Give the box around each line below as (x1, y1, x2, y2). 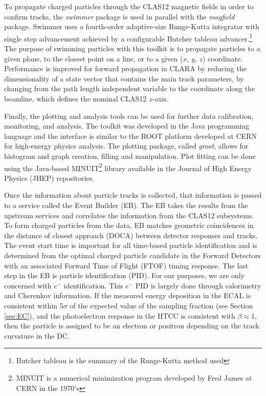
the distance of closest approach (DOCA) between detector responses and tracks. (4, 230, 258, 240)
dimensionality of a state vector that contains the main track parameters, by (4, 73, 244, 84)
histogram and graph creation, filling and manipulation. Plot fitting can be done (4, 150, 256, 161)
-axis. (152, 93, 169, 103)
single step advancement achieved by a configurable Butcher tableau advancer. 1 (4, 31, 253, 44)
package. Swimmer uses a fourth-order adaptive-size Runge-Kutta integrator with (4, 21, 259, 32)
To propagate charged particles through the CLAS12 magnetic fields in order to (4, 1, 254, 11)
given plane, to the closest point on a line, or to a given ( (4, 53, 183, 64)
